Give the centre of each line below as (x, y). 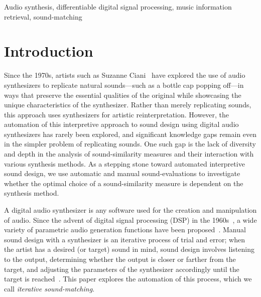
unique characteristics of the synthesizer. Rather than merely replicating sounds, (128, 105)
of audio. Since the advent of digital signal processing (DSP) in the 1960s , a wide (130, 219)
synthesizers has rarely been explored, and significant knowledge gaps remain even (130, 134)
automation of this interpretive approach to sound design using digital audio (121, 124)
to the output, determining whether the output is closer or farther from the (120, 259)
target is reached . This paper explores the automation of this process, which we (128, 279)
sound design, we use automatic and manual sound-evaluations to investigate (122, 173)
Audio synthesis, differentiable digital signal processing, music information (118, 7)
